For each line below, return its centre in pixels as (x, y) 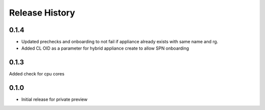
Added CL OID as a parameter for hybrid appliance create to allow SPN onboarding (105, 48)
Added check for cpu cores (37, 74)
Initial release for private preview (54, 99)
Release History (42, 13)
